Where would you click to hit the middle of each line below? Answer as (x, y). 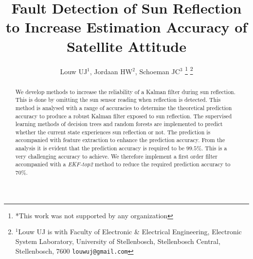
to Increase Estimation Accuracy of (126, 27)
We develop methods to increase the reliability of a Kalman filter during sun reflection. (126, 91)
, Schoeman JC (157, 71)
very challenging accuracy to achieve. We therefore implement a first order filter (116, 156)
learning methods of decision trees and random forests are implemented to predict (119, 124)
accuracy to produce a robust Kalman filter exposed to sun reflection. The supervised (124, 116)
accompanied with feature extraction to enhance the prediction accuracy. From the (120, 140)
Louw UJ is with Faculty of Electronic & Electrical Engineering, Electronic (130, 232)
